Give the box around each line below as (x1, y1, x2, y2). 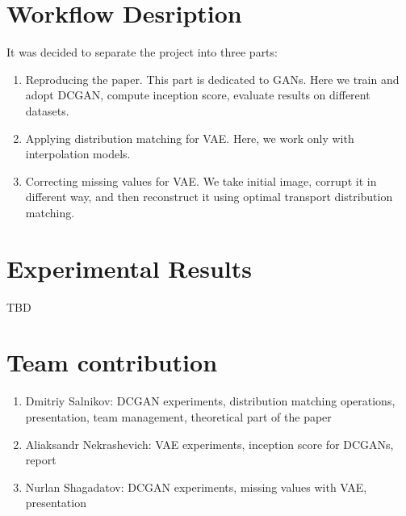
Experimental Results (6, 251, 252, 284)
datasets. (25, 102, 69, 119)
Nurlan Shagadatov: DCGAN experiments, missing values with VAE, (25, 478, 367, 495)
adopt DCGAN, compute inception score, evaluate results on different (25, 86, 370, 103)
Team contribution (6, 346, 218, 379)
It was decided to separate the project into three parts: (6, 44, 278, 61)
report (25, 451, 57, 468)
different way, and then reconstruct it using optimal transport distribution (25, 188, 393, 205)
